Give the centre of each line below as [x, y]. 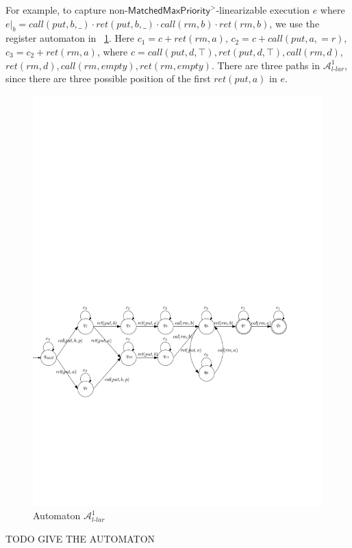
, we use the [294, 23]
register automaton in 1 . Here [70, 38]
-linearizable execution [263, 10]
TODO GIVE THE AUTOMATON [80, 538]
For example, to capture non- [67, 10]
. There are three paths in [265, 65]
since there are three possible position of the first [108, 78]
